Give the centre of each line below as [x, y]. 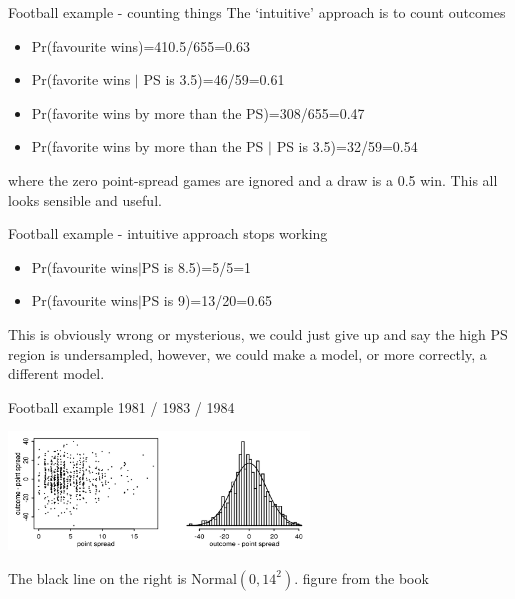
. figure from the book [361, 577]
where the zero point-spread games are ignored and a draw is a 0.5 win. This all [253, 179]
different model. [56, 373]
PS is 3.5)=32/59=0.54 [347, 146]
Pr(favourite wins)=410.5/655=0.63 [140, 45]
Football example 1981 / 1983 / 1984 [121, 406]
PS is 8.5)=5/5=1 [196, 266]
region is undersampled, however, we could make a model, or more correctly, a [247, 353]
